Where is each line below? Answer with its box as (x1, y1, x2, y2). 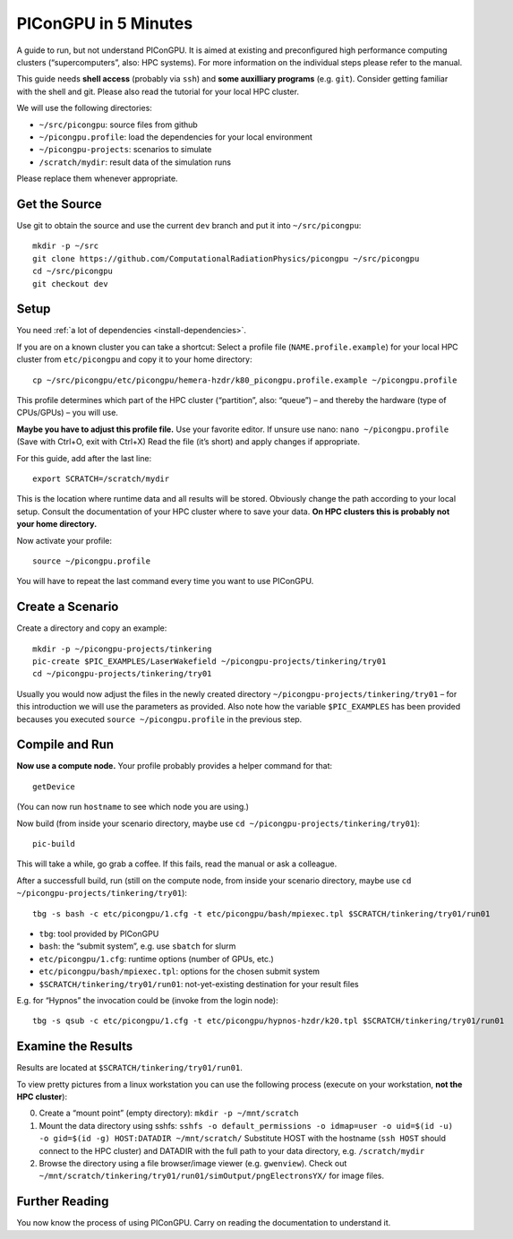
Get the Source (16, 196, 102, 211)
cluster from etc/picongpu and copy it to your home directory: (16, 354, 252, 365)
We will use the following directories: (16, 103, 152, 114)
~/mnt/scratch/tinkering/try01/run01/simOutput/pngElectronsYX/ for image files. (38, 1170, 385, 1182)
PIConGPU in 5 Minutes (16, 13, 193, 33)
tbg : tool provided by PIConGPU (38, 928, 159, 939)
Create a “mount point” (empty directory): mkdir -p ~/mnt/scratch (38, 1107, 299, 1119)
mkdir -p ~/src (32, 241, 99, 251)
